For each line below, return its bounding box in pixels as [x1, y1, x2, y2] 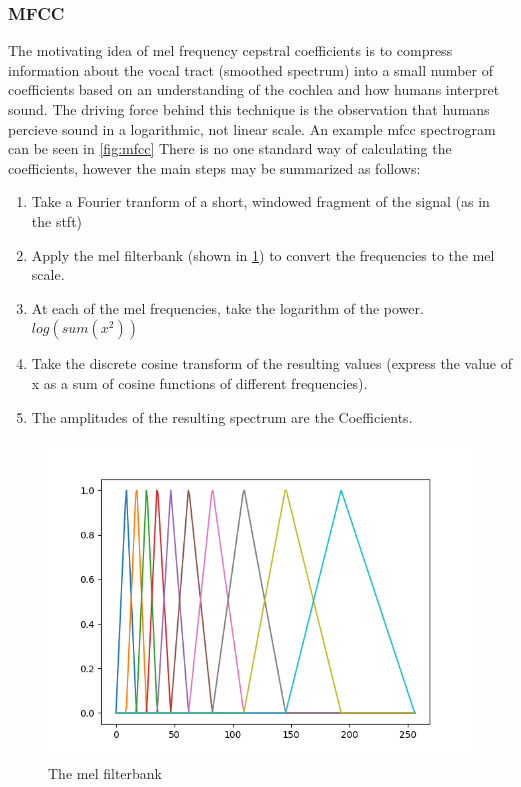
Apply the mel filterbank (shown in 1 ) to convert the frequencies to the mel [31, 244, 495, 265]
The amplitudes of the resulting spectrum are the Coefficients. [31, 406, 413, 427]
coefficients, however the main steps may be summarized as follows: [8, 157, 421, 178]
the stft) [31, 210, 83, 231]
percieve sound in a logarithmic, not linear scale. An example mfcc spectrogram [8, 118, 496, 139]
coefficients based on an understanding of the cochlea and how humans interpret [8, 79, 500, 100]
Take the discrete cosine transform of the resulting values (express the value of [31, 353, 512, 374]
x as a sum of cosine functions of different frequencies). [31, 372, 368, 393]
